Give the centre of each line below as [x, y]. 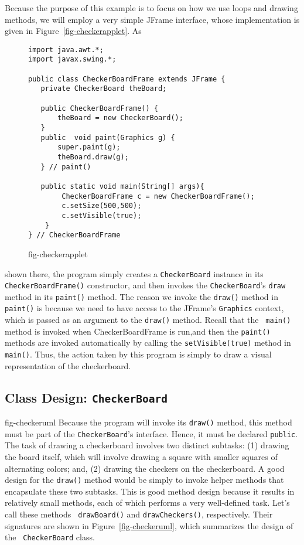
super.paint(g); [89, 147]
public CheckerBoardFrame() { [99, 108]
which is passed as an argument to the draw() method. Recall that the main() [148, 320]
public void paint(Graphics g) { [108, 137]
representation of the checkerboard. [68, 365]
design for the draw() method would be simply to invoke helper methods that [144, 480]
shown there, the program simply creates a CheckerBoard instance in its [134, 273]
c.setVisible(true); [102, 215]
